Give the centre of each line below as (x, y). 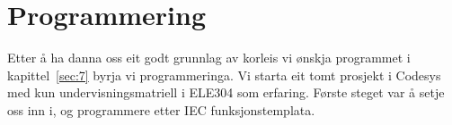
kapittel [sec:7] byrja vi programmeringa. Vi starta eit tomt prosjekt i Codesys (224, 75)
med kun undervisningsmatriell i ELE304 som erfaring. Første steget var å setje (226, 92)
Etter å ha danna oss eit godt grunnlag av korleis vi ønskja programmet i (209, 58)
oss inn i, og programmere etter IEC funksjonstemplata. (161, 109)
